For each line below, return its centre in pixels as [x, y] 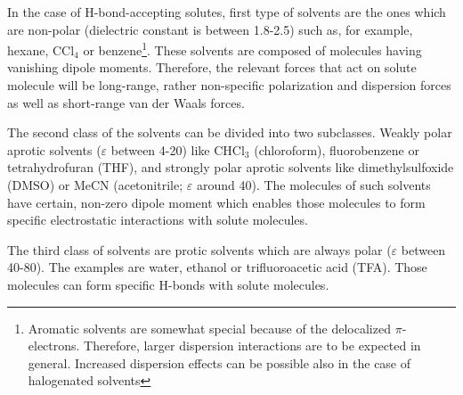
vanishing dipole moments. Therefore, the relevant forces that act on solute [212, 67]
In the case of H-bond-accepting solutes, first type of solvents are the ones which [227, 12]
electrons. [54, 346]
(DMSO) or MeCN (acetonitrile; [95, 185]
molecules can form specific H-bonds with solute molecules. [168, 284]
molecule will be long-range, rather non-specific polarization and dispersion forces [229, 85]
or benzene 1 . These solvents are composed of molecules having [252, 49]
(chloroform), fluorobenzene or [337, 149]
